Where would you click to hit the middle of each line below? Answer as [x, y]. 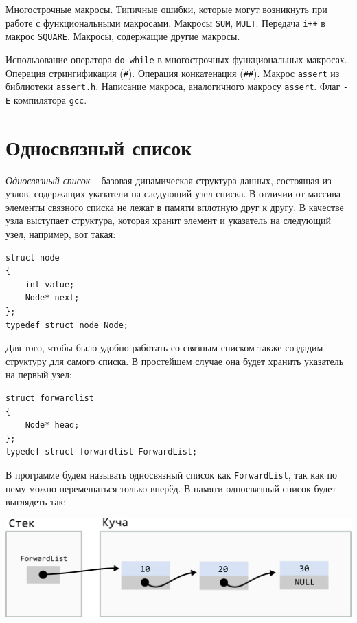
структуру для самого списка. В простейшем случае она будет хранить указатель [175, 361]
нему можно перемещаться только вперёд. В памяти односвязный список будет [171, 488]
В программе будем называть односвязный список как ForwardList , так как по [172, 474]
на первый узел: [39, 374]
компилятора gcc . [50, 99]
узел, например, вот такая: [61, 234]
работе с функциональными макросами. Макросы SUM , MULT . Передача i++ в [165, 22]
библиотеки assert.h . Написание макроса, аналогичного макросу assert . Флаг [173, 86]
